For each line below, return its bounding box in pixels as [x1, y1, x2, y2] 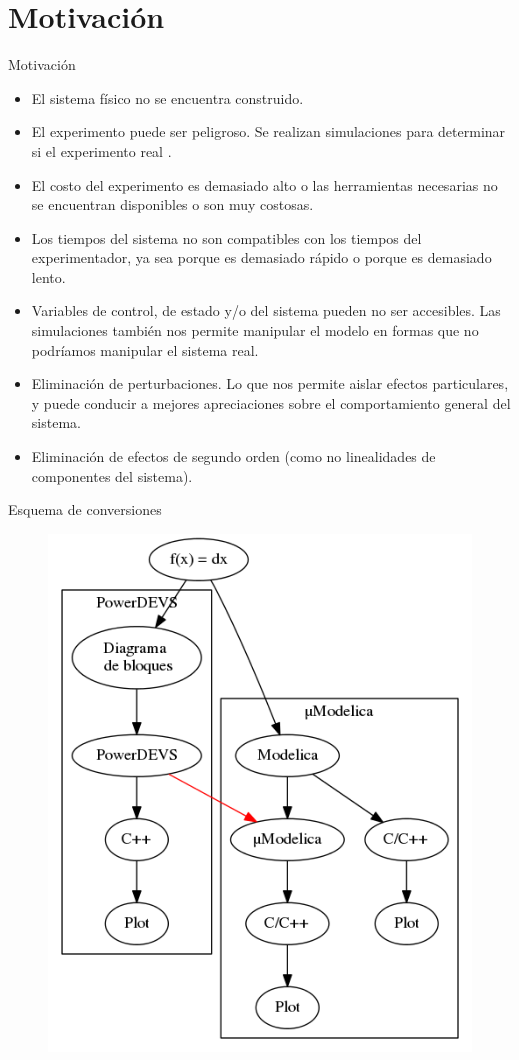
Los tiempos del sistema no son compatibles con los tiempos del [31, 227, 422, 248]
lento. [31, 266, 66, 287]
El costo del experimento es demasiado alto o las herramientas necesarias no [31, 174, 498, 195]
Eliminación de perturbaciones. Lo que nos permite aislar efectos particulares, [31, 373, 509, 394]
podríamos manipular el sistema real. [31, 339, 259, 360]
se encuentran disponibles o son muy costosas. [31, 194, 314, 215]
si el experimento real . [31, 140, 172, 161]
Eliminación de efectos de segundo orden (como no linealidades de [31, 446, 436, 467]
